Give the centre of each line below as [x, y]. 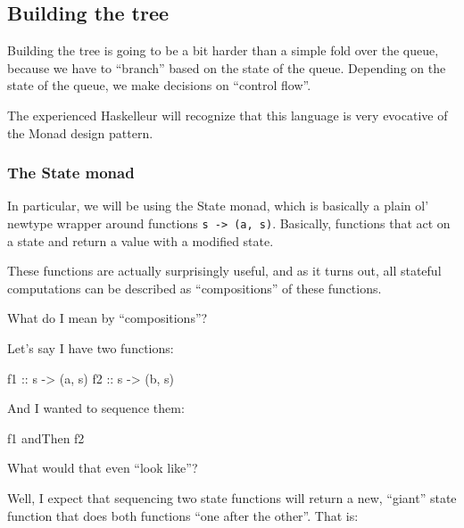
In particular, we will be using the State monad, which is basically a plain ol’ [218, 206]
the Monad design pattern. [80, 132]
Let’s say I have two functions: [91, 348]
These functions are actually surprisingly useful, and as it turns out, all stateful [224, 271]
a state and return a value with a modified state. [141, 240]
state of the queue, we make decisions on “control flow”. [159, 85]
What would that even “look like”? [103, 468]
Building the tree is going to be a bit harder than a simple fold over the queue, [223, 50]
